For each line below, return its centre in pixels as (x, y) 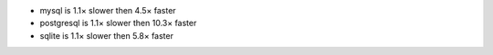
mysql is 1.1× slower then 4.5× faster (108, 10)
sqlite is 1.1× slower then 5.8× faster (106, 35)
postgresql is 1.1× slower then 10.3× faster (118, 23)
